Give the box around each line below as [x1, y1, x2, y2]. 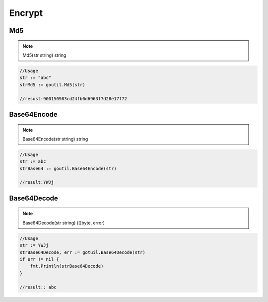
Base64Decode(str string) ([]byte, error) [22, 220, 105, 226]
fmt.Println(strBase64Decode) [30, 263, 104, 269]
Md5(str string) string [22, 52, 67, 58]
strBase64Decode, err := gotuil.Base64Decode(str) [19, 249, 146, 255]
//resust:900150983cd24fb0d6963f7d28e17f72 [19, 96, 128, 101]
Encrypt [9, 7, 43, 18]
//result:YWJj [19, 179, 54, 185]
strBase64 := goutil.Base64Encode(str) [19, 165, 117, 171]
